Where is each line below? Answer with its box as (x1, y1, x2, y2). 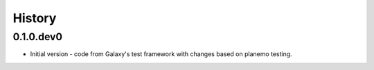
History (12, 10, 57, 26)
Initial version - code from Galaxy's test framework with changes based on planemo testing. (30, 50, 292, 58)
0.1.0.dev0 (12, 30, 62, 43)
